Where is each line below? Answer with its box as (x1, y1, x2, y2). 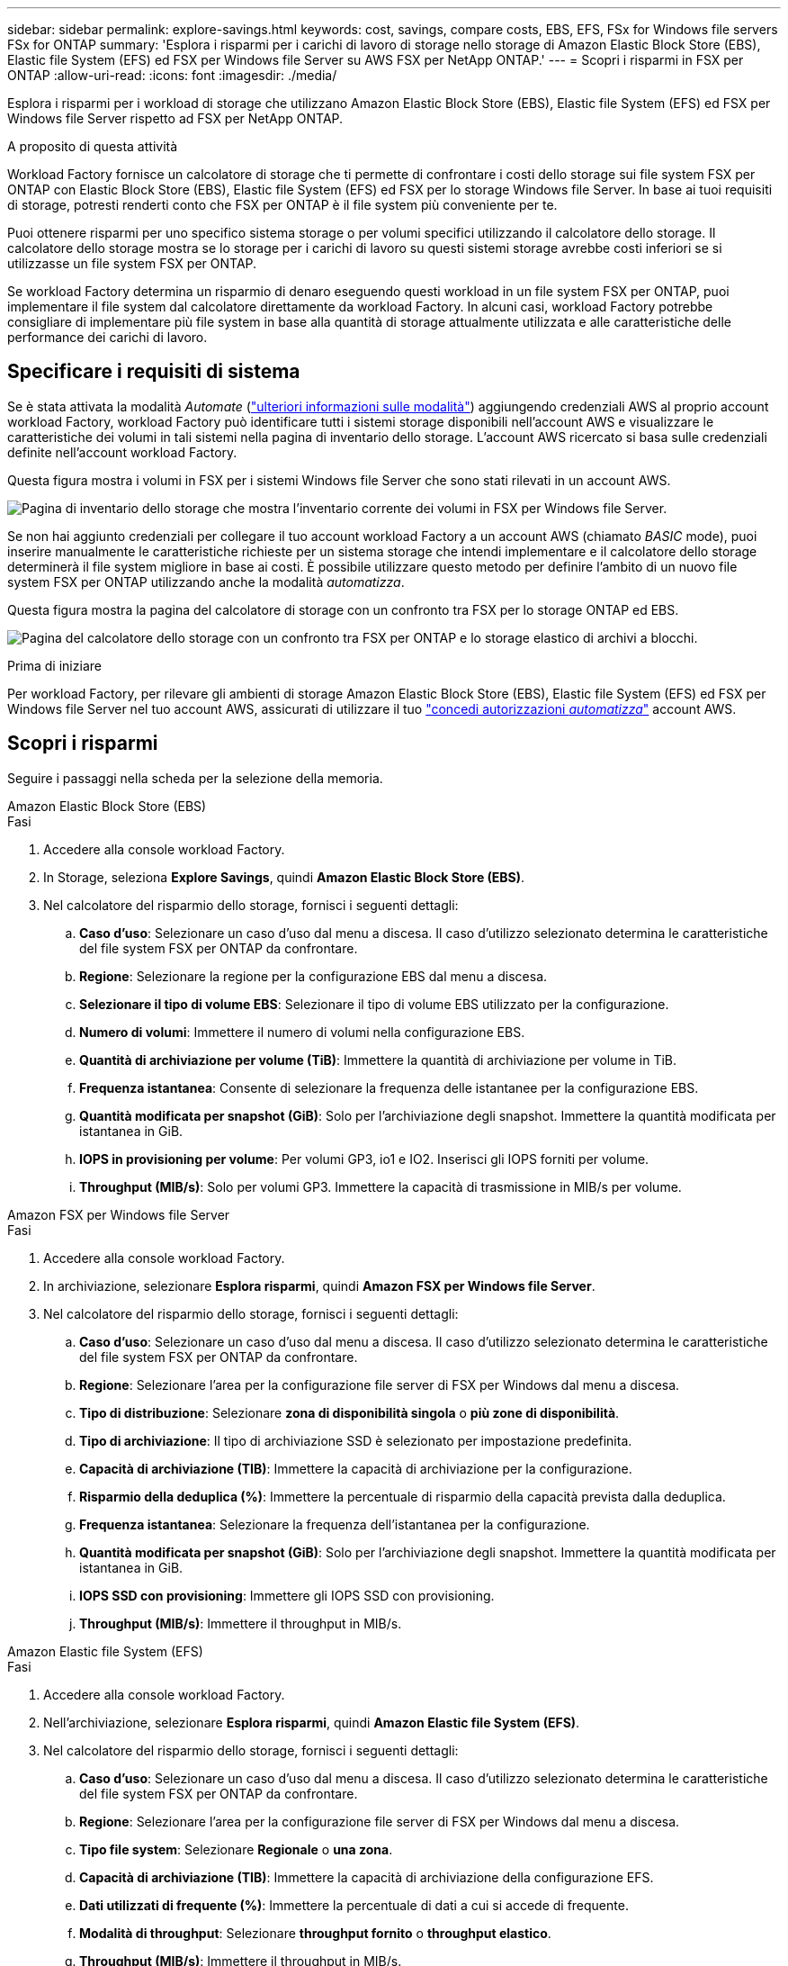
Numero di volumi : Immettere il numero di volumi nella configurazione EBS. (79, 1024, 525, 1040)
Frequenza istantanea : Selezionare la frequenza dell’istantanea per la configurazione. (79, 1516, 590, 1532)
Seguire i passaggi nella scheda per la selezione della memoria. (7, 770, 383, 786)
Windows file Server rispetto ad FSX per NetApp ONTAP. (7, 111, 344, 126)
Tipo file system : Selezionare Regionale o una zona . (79, 1841, 393, 1857)
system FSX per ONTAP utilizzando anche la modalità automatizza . (7, 573, 405, 590)
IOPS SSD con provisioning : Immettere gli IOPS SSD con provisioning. (79, 1587, 495, 1603)
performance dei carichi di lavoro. (7, 329, 208, 345)
